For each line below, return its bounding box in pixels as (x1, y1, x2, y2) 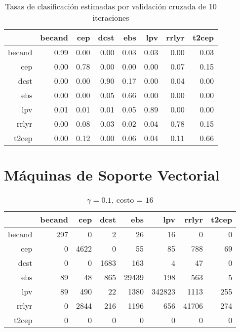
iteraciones (92, 12, 129, 23)
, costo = (111, 194, 143, 206)
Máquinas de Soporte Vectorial (4, 165, 220, 185)
